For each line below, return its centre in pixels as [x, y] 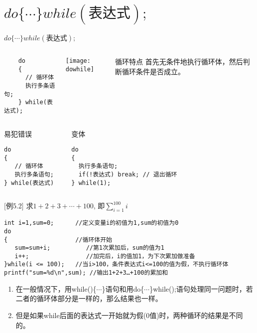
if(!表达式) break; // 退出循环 [128, 175]
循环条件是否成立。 [154, 71]
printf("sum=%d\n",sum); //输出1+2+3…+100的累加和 [86, 273]
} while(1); [91, 183]
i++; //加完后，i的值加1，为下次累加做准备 [105, 256]
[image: [78, 61]
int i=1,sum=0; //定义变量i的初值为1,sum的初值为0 [91, 223]
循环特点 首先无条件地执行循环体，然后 [179, 61]
